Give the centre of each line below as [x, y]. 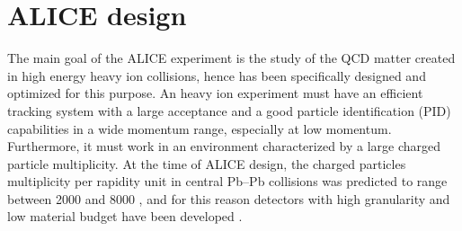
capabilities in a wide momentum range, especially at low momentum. [200, 128]
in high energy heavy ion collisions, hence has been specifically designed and [217, 75]
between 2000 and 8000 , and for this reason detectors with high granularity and [229, 198]
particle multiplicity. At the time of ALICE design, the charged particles [207, 163]
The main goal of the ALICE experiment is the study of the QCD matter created [231, 58]
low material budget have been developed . [125, 216]
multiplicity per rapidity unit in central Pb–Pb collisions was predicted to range [227, 181]
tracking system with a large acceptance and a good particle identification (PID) [229, 110]
